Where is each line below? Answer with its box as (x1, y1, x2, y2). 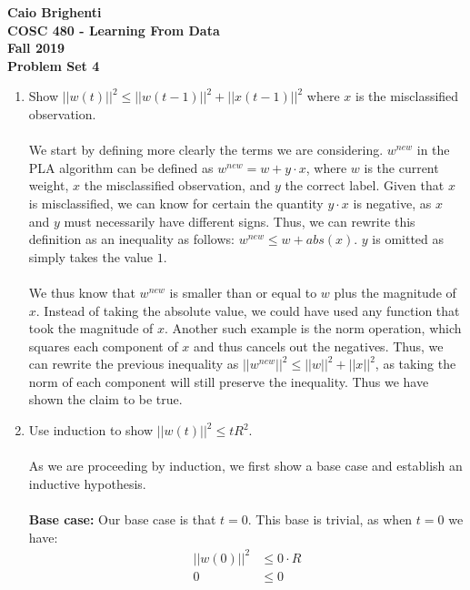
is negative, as (353, 193, 432, 212)
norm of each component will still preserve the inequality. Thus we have (28, 371, 429, 391)
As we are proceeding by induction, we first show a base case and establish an (28, 456, 463, 475)
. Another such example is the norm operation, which (165, 319, 462, 338)
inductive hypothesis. (28, 473, 146, 493)
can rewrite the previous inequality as (28, 354, 239, 373)
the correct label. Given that (285, 176, 445, 195)
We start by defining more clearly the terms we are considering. (28, 140, 384, 159)
